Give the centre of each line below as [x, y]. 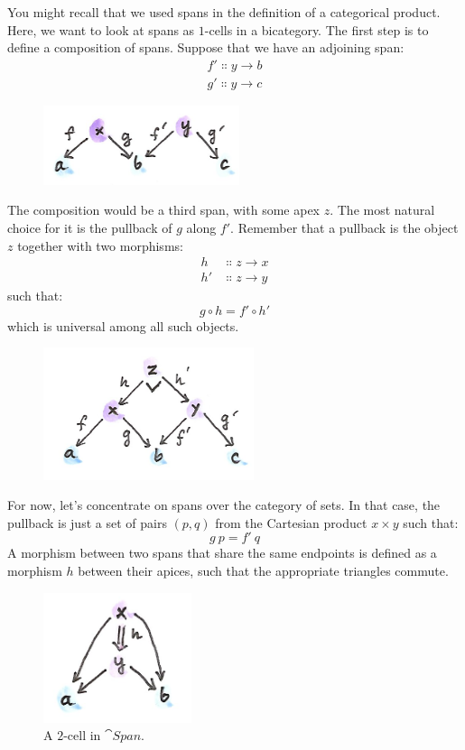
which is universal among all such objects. [123, 325]
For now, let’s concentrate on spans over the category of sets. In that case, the [224, 505]
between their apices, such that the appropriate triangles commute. [263, 571]
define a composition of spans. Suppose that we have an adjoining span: [206, 47]
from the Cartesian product [291, 522]
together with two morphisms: [100, 245]
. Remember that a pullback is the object [344, 227]
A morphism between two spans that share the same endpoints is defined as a [222, 553]
